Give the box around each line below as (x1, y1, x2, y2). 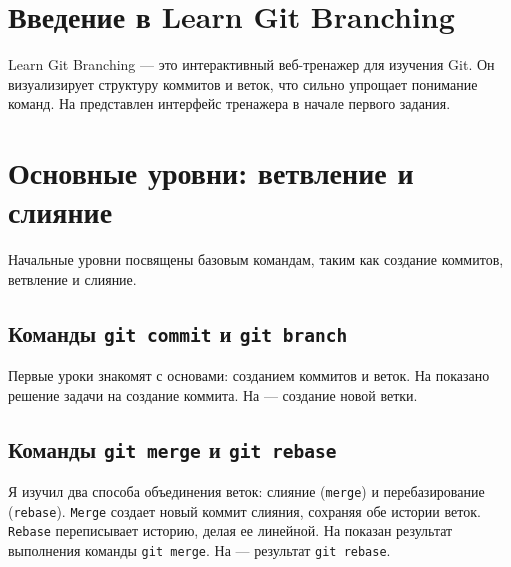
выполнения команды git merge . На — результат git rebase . (8, 540, 391, 561)
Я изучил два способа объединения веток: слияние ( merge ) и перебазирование (8, 481, 485, 502)
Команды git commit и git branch (8, 317, 348, 348)
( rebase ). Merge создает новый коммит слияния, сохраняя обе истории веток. (8, 500, 481, 521)
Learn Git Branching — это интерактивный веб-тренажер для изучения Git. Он (8, 54, 495, 75)
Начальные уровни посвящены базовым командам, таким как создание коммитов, (8, 249, 504, 270)
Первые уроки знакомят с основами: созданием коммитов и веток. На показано (8, 365, 490, 386)
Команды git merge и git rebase (8, 433, 337, 464)
